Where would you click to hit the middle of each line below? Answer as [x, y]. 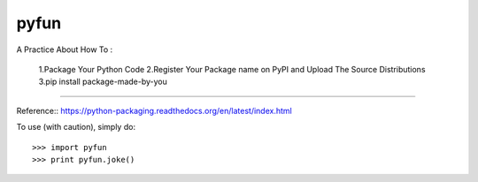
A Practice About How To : [65, 49]
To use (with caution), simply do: [76, 127]
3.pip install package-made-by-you [103, 82]
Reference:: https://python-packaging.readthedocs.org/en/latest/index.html [154, 110]
